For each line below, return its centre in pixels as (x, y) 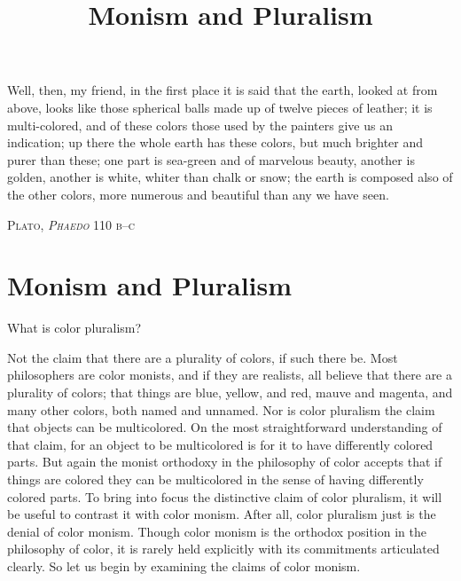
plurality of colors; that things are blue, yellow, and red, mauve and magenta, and (230, 393)
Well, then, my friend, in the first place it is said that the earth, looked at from (223, 90)
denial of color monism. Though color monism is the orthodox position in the (217, 531)
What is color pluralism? (74, 328)
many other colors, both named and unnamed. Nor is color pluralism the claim (221, 409)
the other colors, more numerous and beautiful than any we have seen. (198, 194)
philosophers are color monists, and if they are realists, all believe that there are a (230, 375)
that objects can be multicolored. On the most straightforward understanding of (225, 427)
